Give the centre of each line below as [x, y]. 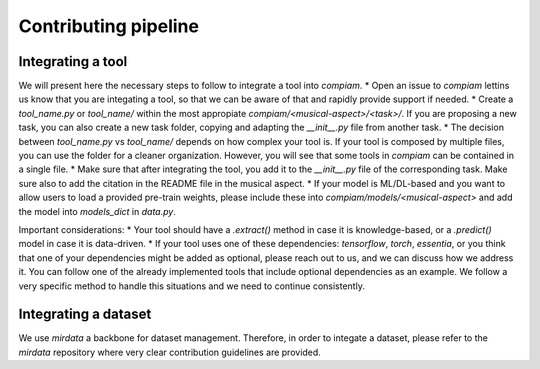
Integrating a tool [73, 61]
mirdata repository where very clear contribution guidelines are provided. [170, 352]
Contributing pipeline [109, 26]
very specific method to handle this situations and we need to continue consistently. [191, 286]
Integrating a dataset [85, 314]
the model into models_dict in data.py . [97, 211]
